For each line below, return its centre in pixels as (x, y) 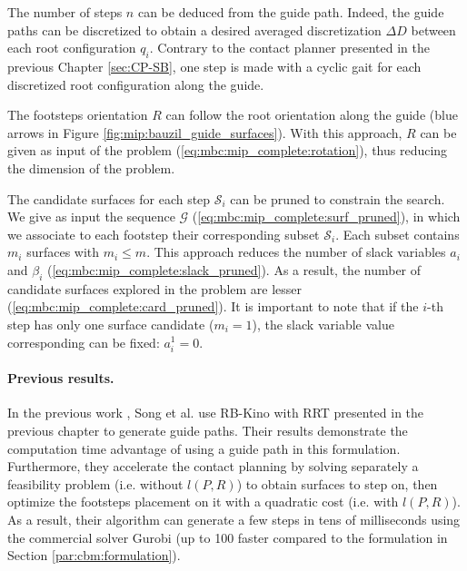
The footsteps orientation (78, 115)
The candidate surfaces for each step (109, 198)
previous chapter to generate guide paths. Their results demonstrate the (208, 431)
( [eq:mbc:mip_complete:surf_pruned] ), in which (326, 217)
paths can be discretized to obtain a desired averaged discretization (194, 30)
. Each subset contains (397, 234)
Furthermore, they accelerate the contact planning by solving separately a (213, 466)
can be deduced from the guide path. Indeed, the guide (291, 12)
